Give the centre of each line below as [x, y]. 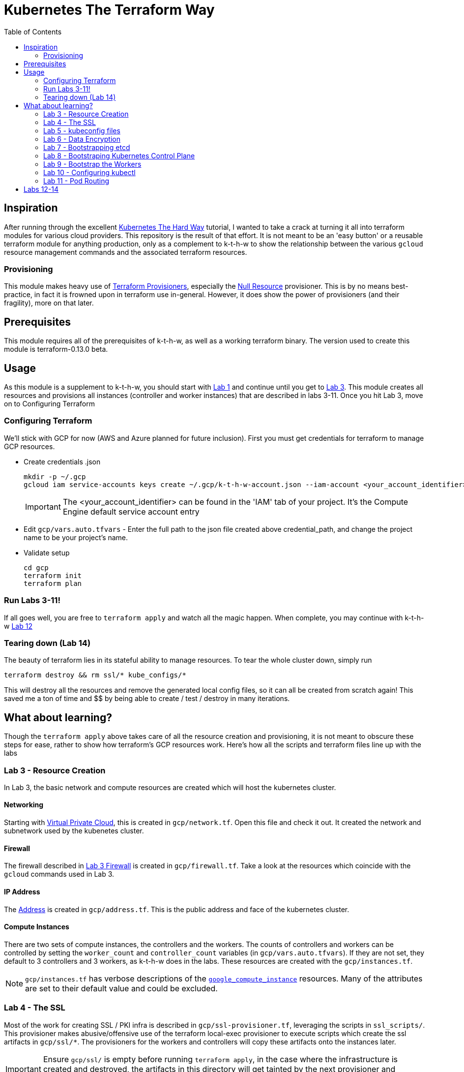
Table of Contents [33, 31]
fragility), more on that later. [49, 303]
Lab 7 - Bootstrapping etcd [87, 147]
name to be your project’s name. [76, 537]
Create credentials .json [62, 461]
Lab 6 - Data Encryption [82, 139]
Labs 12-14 [41, 189]
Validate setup [47, 552]
